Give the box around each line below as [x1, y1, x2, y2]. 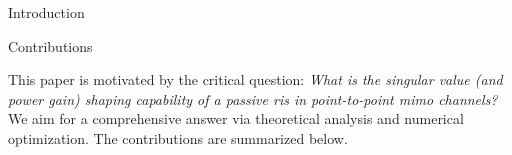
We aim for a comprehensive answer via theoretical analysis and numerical [8, 108, 464, 129]
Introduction [8, 2, 85, 22]
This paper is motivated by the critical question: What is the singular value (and [8, 69, 503, 90]
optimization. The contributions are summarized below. [8, 127, 348, 148]
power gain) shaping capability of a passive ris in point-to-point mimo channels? [8, 88, 498, 109]
